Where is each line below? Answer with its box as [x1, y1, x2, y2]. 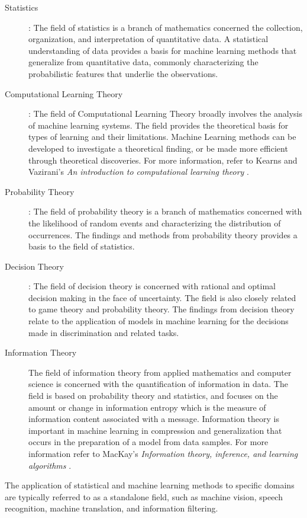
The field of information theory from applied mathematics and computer [28, 366, 292, 378]
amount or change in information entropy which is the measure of [28, 401, 266, 413]
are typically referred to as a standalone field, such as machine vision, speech [5, 490, 283, 503]
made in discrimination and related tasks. [28, 326, 179, 338]
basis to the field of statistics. [28, 240, 135, 252]
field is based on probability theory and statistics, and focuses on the [28, 389, 278, 402]
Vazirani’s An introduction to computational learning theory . [28, 165, 249, 178]
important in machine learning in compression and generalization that [28, 424, 282, 436]
